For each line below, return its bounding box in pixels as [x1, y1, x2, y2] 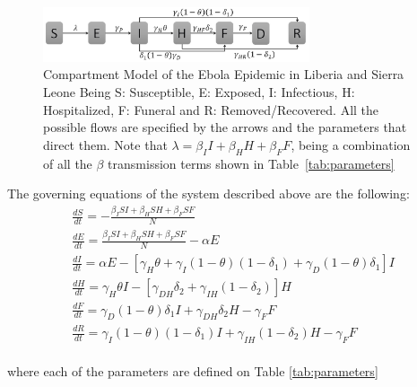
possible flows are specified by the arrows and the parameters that [43, 118, 407, 136]
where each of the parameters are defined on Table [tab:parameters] [7, 362, 378, 381]
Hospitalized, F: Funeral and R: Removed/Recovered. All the [43, 100, 379, 119]
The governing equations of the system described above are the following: [7, 184, 410, 203]
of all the [43, 154, 92, 172]
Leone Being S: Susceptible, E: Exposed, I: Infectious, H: [43, 83, 355, 101]
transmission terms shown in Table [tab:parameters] [108, 154, 395, 172]
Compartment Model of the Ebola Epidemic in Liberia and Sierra [43, 65, 404, 84]
